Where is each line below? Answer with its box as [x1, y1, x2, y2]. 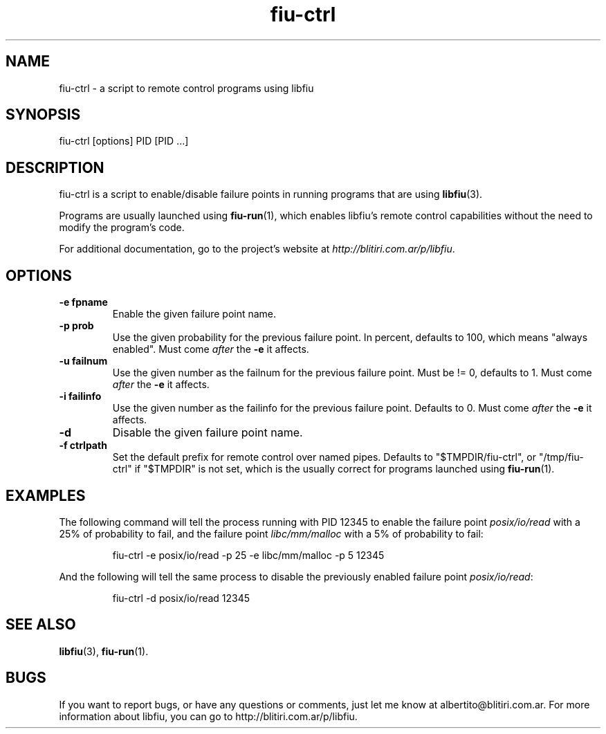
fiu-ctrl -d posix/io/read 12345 [112, 591, 250, 604]
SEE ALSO [6, 616, 76, 634]
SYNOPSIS [6, 106, 81, 124]
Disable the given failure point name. [112, 425, 303, 440]
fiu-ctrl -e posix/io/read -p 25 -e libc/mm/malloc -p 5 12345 [112, 549, 385, 561]
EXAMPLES [6, 486, 86, 504]
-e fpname [59, 296, 108, 309]
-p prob [59, 320, 94, 332]
